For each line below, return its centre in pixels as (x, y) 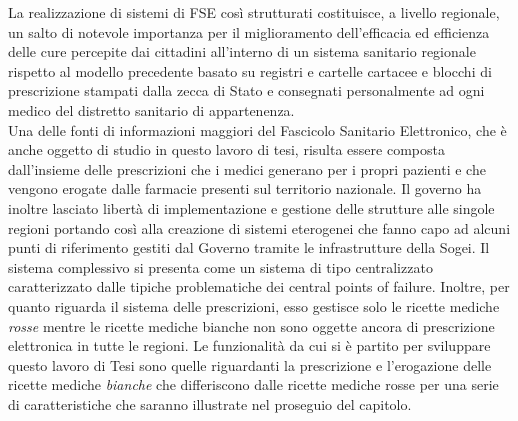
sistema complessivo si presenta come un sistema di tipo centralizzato (220, 266)
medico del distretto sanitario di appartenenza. (151, 109)
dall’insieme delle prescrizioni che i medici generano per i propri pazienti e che (247, 168)
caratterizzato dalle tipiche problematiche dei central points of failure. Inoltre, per (259, 286)
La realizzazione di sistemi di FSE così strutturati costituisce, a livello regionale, (254, 12)
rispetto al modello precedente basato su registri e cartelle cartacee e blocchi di (250, 70)
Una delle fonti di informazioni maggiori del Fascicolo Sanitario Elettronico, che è (257, 129)
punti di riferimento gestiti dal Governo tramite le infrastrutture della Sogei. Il (249, 247)
